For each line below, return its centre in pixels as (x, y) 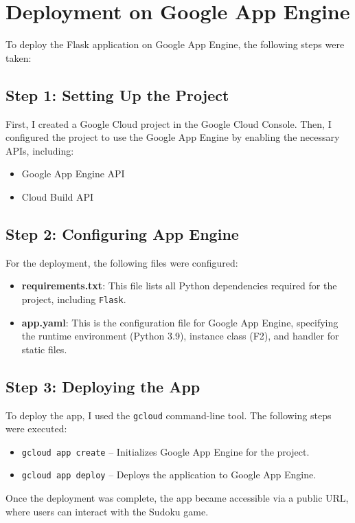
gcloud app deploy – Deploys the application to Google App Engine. (169, 475)
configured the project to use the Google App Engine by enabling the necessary (173, 137)
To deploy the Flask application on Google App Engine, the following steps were (175, 44)
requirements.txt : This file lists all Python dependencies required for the (179, 286)
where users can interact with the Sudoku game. (107, 511)
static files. (44, 349)
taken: (19, 57)
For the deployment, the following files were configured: (122, 262)
